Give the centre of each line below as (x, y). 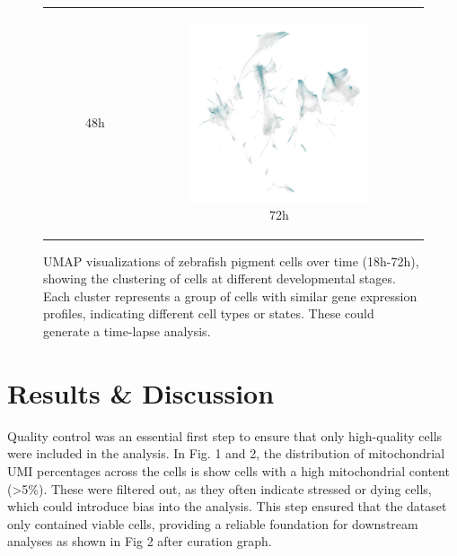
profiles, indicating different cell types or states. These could (209, 313)
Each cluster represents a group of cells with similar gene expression (230, 295)
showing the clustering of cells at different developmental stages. (220, 278)
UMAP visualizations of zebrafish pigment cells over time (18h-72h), (231, 261)
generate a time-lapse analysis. (127, 331)
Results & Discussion (141, 392)
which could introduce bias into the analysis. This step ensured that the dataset (227, 506)
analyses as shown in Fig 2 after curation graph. (140, 541)
